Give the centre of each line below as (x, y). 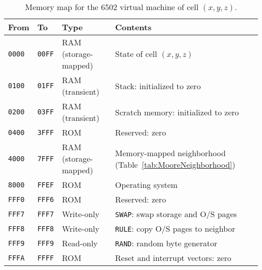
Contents (133, 27)
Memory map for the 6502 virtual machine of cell (112, 7)
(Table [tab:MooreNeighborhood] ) (175, 164)
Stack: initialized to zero (158, 86)
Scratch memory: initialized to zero (177, 112)
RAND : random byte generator (166, 243)
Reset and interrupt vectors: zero (173, 258)
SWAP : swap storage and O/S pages (176, 214)
